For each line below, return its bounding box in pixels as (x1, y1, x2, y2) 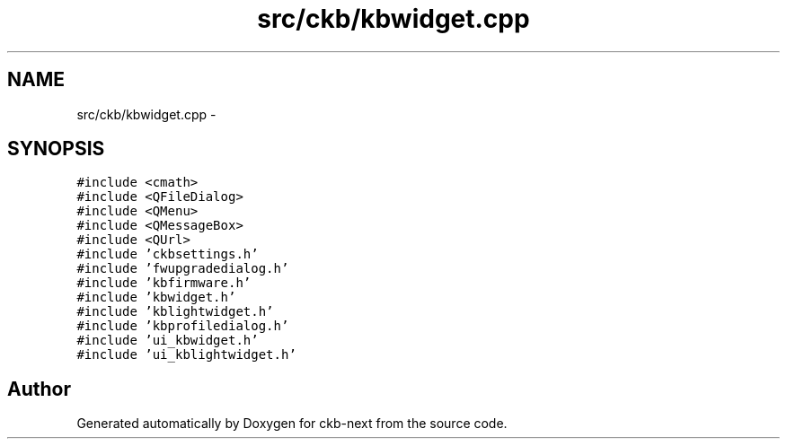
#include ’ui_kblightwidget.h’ (76, 347, 296, 363)
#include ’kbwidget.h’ (76, 290, 236, 305)
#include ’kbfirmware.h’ (76, 275, 252, 291)
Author (7, 377, 71, 400)
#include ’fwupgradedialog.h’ (76, 261, 289, 276)
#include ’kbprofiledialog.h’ (76, 319, 289, 334)
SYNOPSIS (7, 137, 105, 161)
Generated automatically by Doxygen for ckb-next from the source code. (76, 415, 508, 432)
